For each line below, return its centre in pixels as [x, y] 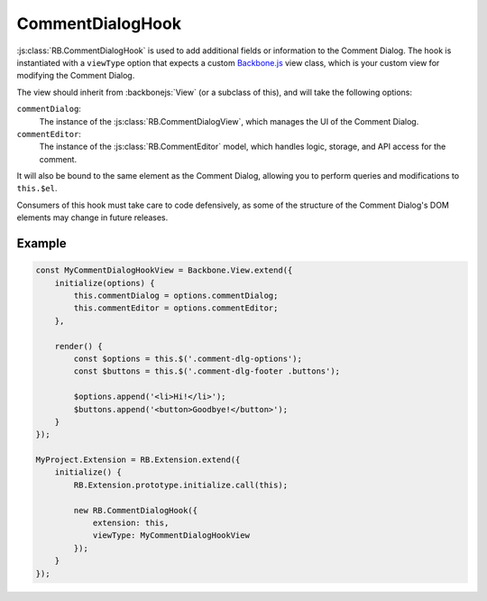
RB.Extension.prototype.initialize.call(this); [181, 485]
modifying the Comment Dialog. [76, 76]
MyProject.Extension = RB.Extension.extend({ [138, 460]
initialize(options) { [105, 283]
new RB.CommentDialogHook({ [136, 510]
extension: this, [131, 523]
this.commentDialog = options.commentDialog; [176, 296]
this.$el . [37, 189]
